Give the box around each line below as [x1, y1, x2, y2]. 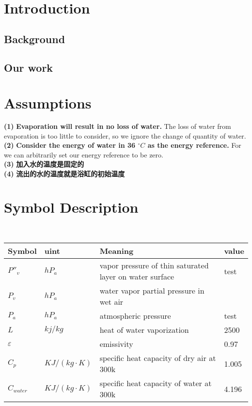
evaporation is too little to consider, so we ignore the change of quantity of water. [4, 130, 246, 141]
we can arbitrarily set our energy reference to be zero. [4, 149, 163, 159]
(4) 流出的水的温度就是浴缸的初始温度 [4, 169, 125, 179]
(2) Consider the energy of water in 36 [4, 140, 136, 150]
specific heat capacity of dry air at [99, 352, 216, 364]
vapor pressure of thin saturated [99, 260, 209, 271]
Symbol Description [4, 197, 139, 217]
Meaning [99, 245, 134, 257]
